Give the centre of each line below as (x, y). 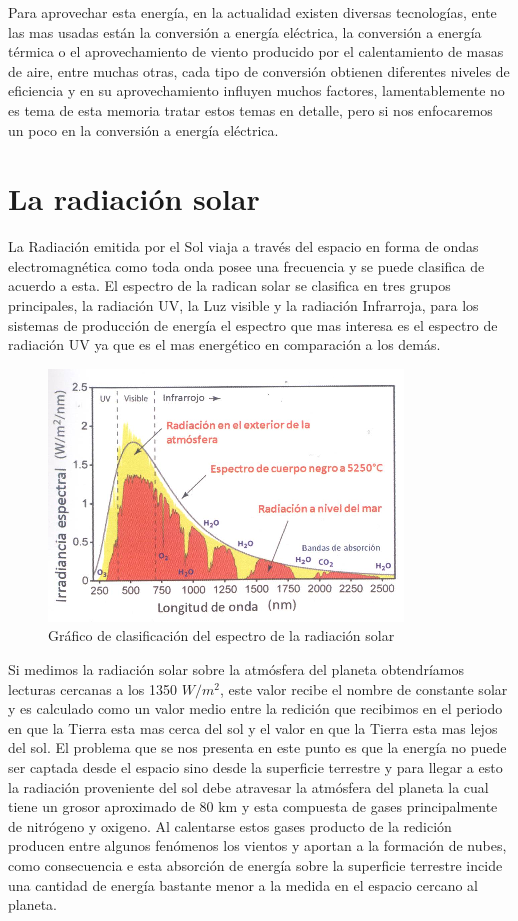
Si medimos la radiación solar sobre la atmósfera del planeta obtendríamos (236, 669)
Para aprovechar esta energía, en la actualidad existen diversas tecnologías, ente (252, 12)
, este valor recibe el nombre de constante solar (363, 688)
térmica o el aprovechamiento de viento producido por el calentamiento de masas (256, 51)
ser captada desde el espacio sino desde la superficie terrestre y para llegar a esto (255, 767)
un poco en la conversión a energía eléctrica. (143, 129)
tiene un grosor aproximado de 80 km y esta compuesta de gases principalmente (253, 806)
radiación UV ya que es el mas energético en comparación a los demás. (224, 344)
